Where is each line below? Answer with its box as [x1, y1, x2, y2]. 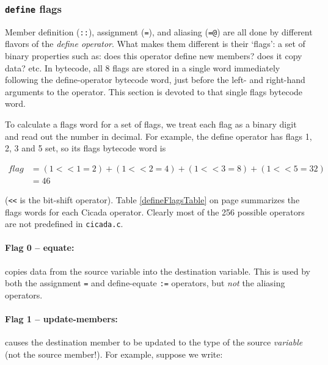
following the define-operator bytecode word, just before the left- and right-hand [5, 73, 305, 86]
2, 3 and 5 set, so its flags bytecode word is [5, 142, 166, 154]
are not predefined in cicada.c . [5, 217, 123, 230]
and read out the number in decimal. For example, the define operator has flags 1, [5, 129, 312, 142]
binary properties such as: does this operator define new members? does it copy [5, 49, 302, 62]
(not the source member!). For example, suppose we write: [5, 347, 223, 360]
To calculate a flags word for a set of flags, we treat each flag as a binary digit [5, 118, 297, 130]
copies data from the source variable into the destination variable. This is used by [5, 264, 310, 277]
